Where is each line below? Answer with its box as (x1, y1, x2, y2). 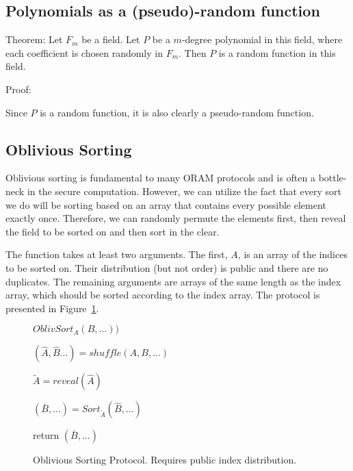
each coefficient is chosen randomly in (5, 45, 163, 60)
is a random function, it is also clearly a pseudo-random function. (40, 105, 314, 119)
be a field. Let (81, 32, 140, 47)
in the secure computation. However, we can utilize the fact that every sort (27, 183, 342, 198)
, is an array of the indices (237, 247, 348, 262)
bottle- (318, 170, 347, 185)
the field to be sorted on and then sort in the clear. (5, 224, 220, 238)
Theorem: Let (5, 32, 63, 47)
